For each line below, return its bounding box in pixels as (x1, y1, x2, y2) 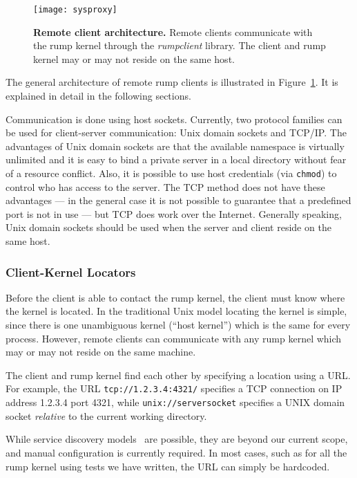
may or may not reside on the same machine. (6, 344, 196, 359)
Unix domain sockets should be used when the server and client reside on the (6, 220, 331, 235)
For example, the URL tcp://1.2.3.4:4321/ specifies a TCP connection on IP (6, 381, 342, 396)
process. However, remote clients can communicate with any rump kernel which (6, 331, 342, 345)
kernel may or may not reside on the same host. (33, 51, 235, 66)
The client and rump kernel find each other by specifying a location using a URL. (6, 367, 351, 382)
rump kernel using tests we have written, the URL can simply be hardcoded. (6, 459, 330, 473)
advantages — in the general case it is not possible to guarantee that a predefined (6, 193, 351, 208)
